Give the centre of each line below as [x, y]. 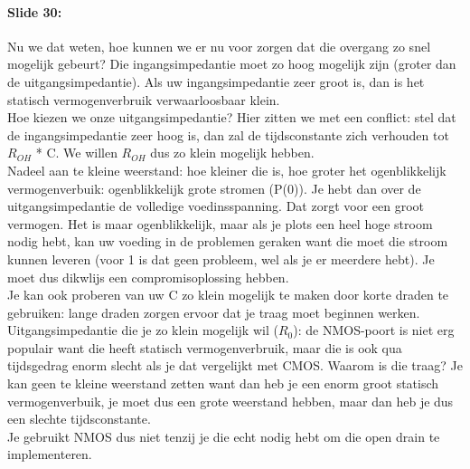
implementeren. [50, 454]
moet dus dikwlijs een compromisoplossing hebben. [148, 277]
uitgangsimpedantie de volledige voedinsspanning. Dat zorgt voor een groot [216, 206]
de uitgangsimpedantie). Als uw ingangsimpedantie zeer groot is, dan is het [216, 81]
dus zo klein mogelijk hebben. [232, 153]
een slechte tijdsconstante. [79, 419]
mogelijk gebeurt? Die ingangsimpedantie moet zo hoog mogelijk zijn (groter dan [232, 64]
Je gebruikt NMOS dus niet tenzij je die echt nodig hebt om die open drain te [224, 436]
